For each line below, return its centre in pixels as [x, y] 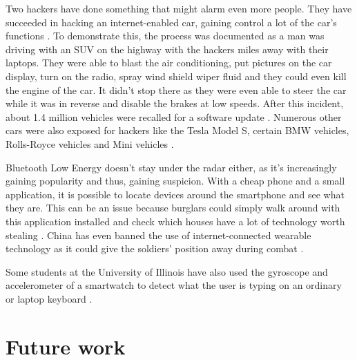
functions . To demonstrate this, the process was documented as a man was [165, 36]
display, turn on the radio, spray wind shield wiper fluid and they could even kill [176, 76]
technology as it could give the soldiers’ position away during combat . [155, 248]
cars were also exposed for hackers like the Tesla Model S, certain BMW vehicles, [177, 130]
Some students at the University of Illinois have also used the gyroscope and [167, 271]
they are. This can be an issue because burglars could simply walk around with [173, 208]
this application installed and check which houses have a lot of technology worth [175, 221]
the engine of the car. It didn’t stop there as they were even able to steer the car [176, 89]
